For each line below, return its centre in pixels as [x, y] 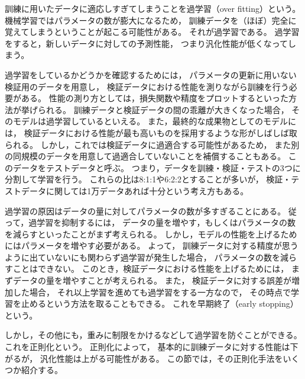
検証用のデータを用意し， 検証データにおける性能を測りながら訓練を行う [147, 86]
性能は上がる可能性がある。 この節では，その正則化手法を [170, 358]
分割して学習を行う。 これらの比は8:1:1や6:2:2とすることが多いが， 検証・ [148, 179]
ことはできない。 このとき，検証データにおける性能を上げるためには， [151, 269]
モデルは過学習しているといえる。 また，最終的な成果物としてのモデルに [155, 121]
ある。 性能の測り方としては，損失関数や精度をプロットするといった [155, 98]
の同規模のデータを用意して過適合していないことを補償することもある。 [145, 156]
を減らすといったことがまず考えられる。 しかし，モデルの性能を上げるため [151, 234]
